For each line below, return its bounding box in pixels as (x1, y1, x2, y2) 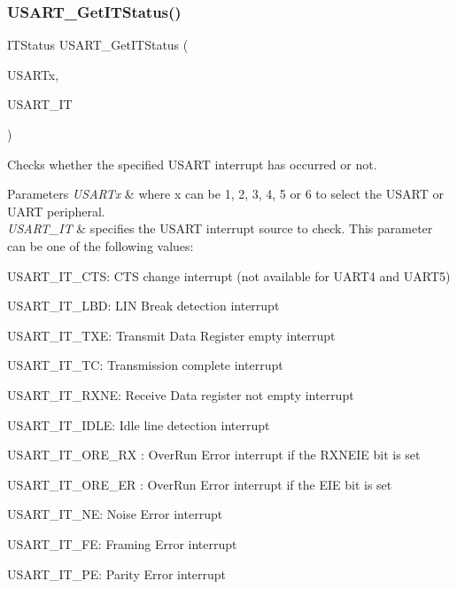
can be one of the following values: (7, 236, 194, 255)
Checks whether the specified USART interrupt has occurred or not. (7, 154, 377, 173)
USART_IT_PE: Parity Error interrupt (7, 564, 227, 583)
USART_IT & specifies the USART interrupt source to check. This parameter (7, 219, 433, 238)
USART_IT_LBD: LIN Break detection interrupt (7, 296, 280, 315)
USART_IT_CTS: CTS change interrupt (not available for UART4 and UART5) (7, 266, 451, 285)
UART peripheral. (7, 201, 105, 220)
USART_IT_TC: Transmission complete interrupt (7, 356, 283, 374)
